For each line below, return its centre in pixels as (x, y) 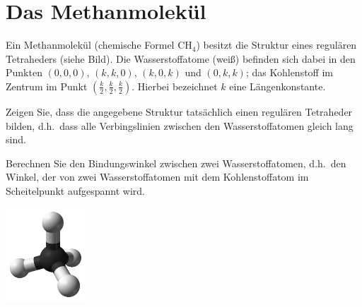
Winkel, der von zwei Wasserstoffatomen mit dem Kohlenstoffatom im (157, 177)
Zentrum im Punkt (47, 86)
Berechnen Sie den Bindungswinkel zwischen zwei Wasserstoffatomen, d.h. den (176, 163)
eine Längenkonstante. (278, 86)
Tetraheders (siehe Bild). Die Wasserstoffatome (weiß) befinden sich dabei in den (181, 58)
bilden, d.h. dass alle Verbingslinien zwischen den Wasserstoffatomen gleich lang (180, 125)
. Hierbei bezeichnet (175, 86)
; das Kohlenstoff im (289, 72)
